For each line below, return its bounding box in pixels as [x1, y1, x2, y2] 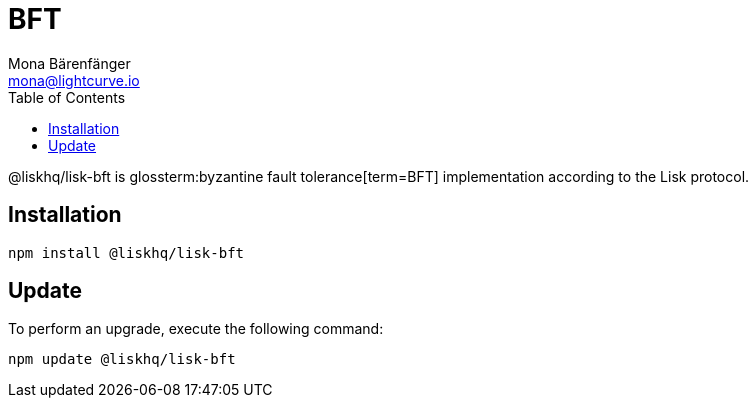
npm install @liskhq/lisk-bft [8, 244, 245, 261]
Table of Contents [8, 88, 126, 106]
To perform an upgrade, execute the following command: [8, 320, 384, 338]
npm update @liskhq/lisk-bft [8, 351, 236, 368]
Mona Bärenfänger [8, 54, 131, 72]
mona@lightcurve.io [8, 71, 140, 89]
